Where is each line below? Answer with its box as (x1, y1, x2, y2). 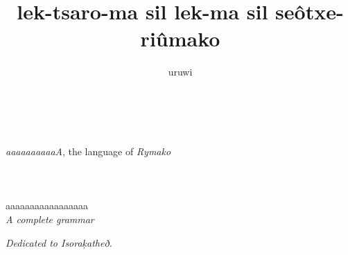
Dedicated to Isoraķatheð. (6, 235, 112, 249)
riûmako (140, 24, 220, 53)
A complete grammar (6, 212, 94, 227)
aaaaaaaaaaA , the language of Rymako (6, 144, 171, 159)
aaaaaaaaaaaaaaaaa (6, 198, 88, 213)
